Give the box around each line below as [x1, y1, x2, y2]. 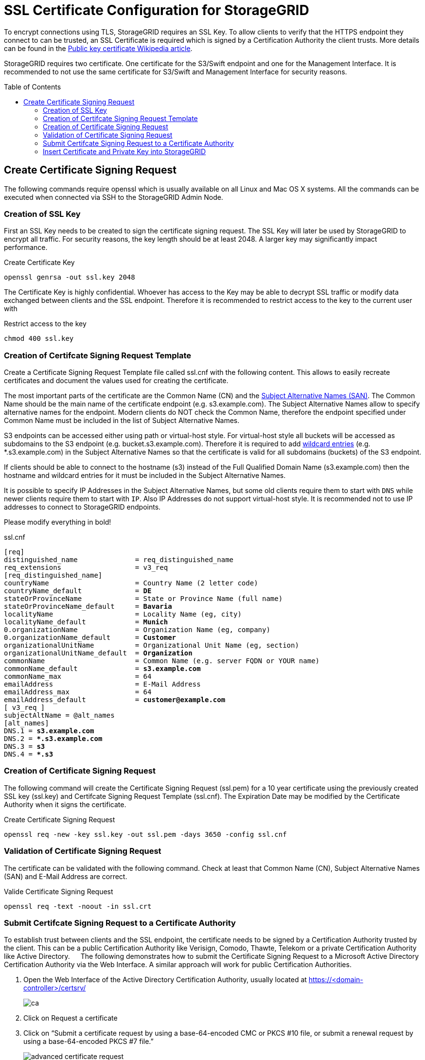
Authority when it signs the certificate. [4, 800, 126, 809]
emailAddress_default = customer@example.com [4, 696, 226, 704]
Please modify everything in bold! [4, 518, 111, 527]
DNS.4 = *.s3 [4, 750, 53, 759]
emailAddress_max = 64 [4, 688, 152, 696]
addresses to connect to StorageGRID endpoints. [4, 503, 161, 512]
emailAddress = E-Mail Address [4, 680, 201, 689]
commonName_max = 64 [4, 672, 152, 681]
